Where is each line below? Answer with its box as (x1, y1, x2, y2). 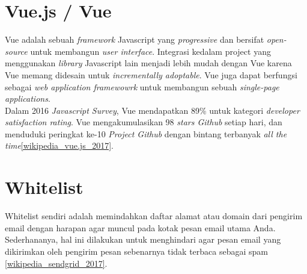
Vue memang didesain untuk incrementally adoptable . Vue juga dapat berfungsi (5, 68, 297, 81)
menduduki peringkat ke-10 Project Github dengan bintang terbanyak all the (5, 127, 287, 140)
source (5, 45, 28, 57)
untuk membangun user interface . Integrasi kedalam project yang (30, 45, 271, 57)
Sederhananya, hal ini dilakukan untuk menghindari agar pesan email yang (5, 233, 281, 246)
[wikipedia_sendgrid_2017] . (5, 257, 108, 269)
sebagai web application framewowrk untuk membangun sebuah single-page (5, 80, 279, 93)
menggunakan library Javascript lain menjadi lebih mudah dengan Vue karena (5, 57, 292, 69)
